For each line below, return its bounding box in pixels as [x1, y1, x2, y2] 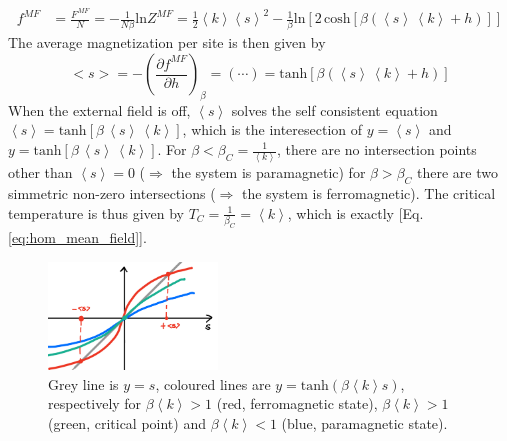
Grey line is [48, 373, 119, 394]
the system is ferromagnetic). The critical [241, 183, 496, 204]
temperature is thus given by [8, 202, 185, 223]
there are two [417, 162, 498, 183]
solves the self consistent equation [231, 99, 438, 120]
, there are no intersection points [277, 139, 477, 159]
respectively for [48, 393, 142, 414]
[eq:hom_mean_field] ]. [8, 226, 147, 247]
